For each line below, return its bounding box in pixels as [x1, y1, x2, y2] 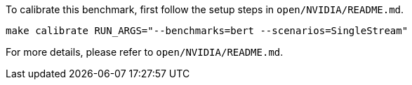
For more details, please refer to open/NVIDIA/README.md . [6, 46, 284, 58]
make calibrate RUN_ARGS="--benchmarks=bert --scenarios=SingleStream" [6, 25, 408, 36]
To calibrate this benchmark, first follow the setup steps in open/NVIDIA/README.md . [6, 3, 404, 15]
